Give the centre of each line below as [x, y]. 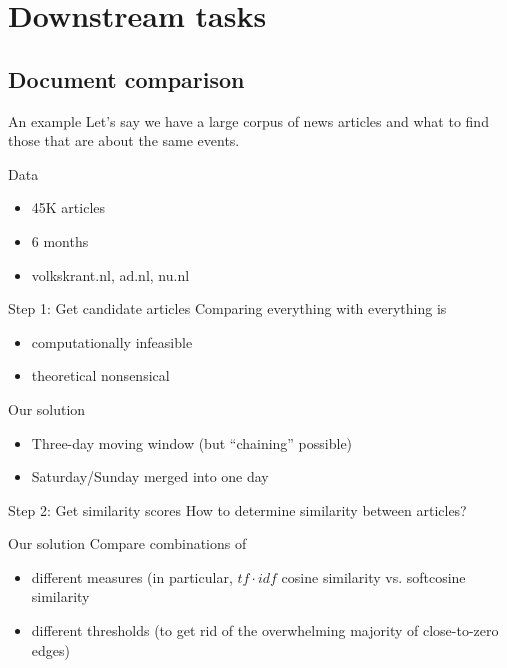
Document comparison [126, 78]
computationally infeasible [112, 341]
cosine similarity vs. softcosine [373, 576]
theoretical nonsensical [100, 375]
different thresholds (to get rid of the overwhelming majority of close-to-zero [265, 630]
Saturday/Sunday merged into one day [150, 476]
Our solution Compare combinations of [127, 543]
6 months [60, 240]
